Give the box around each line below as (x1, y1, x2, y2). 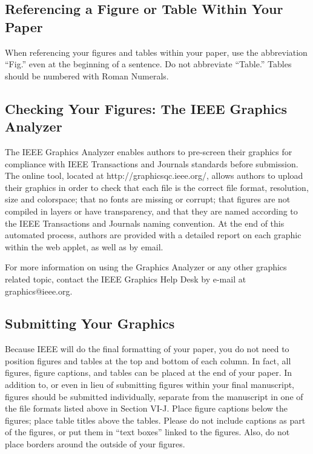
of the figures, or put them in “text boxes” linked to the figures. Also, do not (5, 426, 290, 438)
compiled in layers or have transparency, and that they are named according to (5, 204, 298, 217)
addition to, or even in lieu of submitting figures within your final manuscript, (5, 378, 295, 391)
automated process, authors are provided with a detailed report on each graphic (5, 229, 301, 241)
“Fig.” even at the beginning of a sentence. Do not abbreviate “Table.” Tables (5, 58, 292, 70)
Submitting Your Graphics (5, 314, 175, 333)
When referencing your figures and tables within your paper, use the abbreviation (5, 45, 308, 58)
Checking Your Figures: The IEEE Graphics (5, 99, 288, 118)
